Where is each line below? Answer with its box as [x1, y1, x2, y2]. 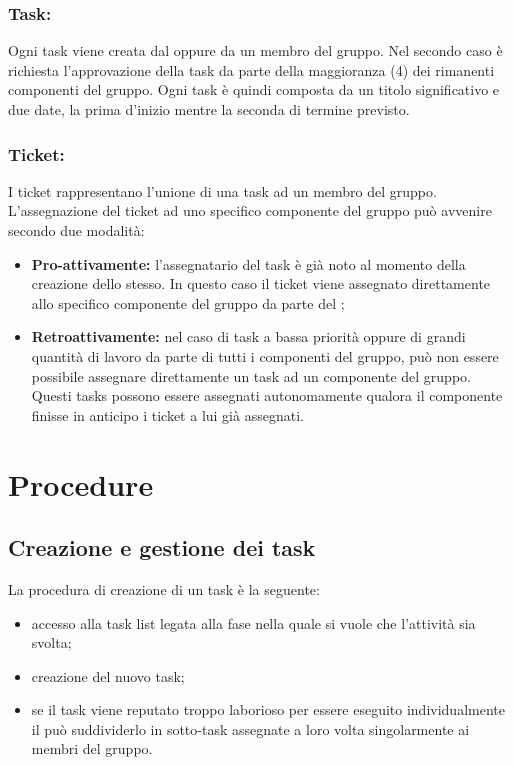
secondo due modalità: [8, 220, 145, 240]
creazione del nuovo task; [31, 665, 185, 686]
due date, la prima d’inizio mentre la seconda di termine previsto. [8, 99, 410, 119]
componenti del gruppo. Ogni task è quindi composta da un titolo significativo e [8, 79, 500, 100]
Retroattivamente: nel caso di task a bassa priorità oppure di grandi [31, 326, 466, 347]
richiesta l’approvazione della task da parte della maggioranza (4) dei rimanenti [8, 59, 495, 80]
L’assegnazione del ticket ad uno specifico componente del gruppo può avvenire [8, 200, 492, 221]
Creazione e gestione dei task [8, 532, 316, 563]
